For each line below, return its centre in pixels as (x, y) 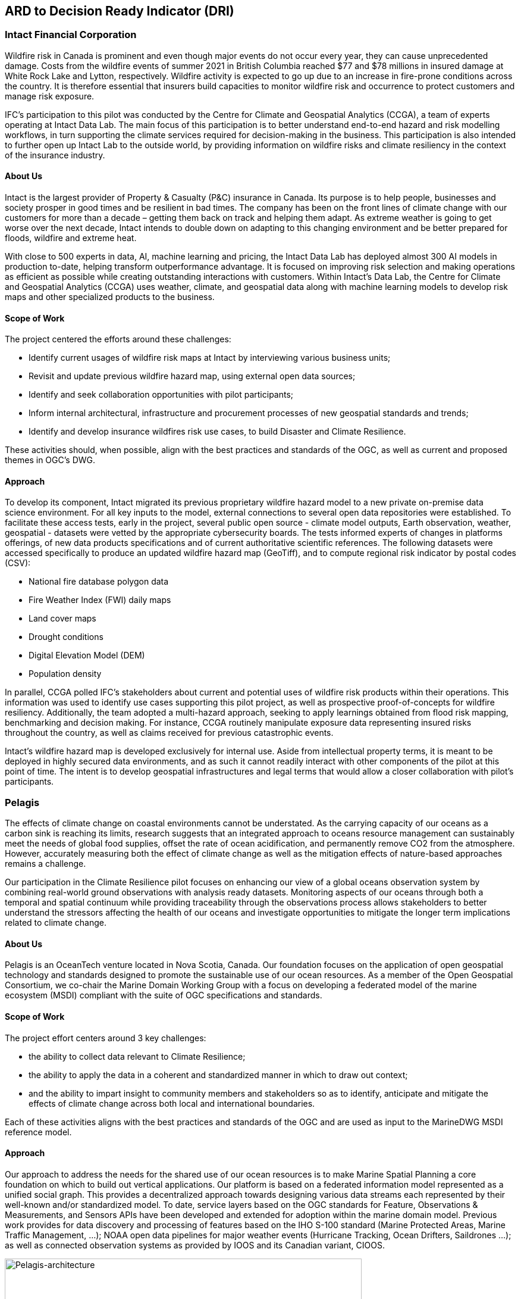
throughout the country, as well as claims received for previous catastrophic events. (169, 733)
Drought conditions (66, 637)
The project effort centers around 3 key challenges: (106, 1038)
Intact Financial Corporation (71, 35)
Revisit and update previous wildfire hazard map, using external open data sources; (192, 376)
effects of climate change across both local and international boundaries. (172, 1103)
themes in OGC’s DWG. (50, 460)
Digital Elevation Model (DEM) (87, 655)
